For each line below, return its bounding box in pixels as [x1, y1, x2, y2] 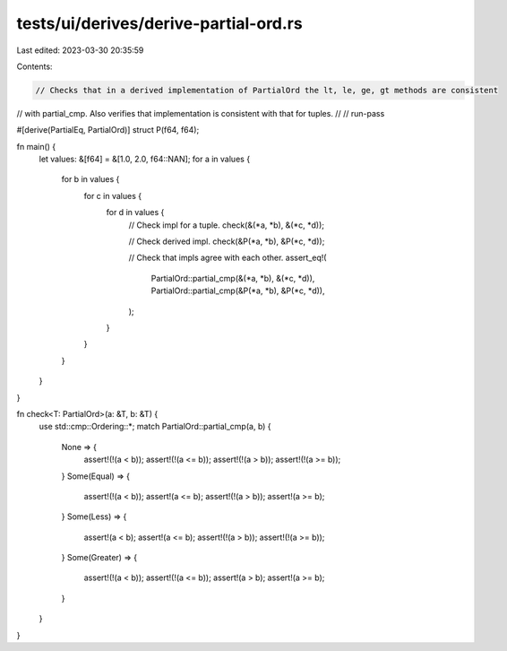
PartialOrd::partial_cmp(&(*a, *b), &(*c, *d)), [150, 273, 315, 283]
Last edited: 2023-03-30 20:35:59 [16, 45, 144, 56]
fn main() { [16, 141, 56, 152]
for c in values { [83, 190, 142, 201]
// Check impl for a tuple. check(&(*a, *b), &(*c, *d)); [128, 220, 325, 230]
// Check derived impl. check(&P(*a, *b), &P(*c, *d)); [128, 236, 325, 247]
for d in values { [106, 207, 165, 218]
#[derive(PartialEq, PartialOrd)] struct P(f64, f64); [16, 125, 200, 135]
